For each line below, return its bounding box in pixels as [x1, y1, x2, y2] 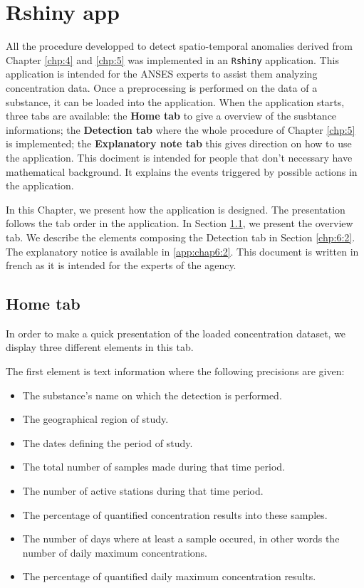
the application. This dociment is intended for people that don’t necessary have [6, 149, 353, 164]
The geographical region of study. [22, 411, 169, 426]
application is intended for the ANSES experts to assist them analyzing [6, 66, 318, 81]
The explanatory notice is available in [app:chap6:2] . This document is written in [6, 243, 359, 258]
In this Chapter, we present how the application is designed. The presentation [6, 201, 345, 216]
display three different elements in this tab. [6, 340, 194, 355]
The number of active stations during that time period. [22, 483, 264, 498]
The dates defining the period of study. [22, 435, 193, 450]
